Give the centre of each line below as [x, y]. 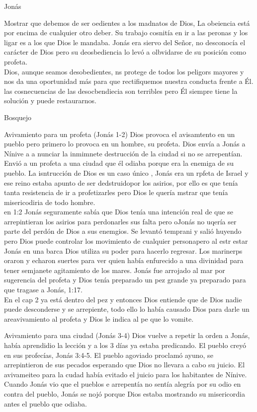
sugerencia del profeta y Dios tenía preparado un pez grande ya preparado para [125, 280]
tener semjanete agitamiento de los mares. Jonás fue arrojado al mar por [115, 270]
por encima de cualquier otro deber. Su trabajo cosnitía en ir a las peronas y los [126, 33]
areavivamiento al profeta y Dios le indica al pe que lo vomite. [99, 318]
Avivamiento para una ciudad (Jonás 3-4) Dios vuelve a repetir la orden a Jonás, [127, 335]
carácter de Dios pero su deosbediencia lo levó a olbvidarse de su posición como [125, 52]
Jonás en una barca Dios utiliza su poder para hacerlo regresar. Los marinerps [123, 250]
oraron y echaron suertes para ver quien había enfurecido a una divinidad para [124, 260]
